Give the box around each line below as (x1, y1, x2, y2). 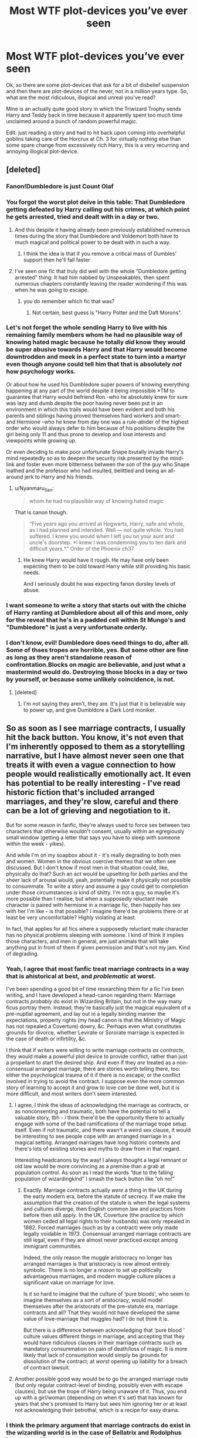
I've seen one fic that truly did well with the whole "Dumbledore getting (14, 267, 186, 274)
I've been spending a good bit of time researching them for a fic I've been (6, 985, 184, 992)
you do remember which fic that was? (23, 297, 115, 304)
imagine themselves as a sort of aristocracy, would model (23, 1296, 163, 1303)
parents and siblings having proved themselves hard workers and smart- (6, 412, 182, 419)
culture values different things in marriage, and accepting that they (23, 1332, 185, 1339)
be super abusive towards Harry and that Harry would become (6, 345, 188, 354)
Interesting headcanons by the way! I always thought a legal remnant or (14, 1156, 188, 1164)
